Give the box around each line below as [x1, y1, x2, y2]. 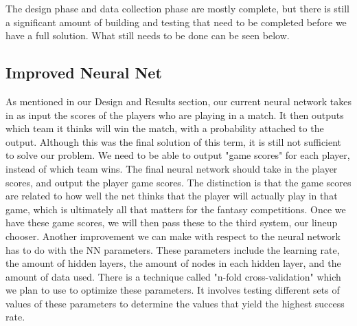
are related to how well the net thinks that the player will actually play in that [5, 188, 338, 203]
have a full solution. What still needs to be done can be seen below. [5, 28, 290, 43]
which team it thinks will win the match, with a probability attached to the [5, 121, 324, 135]
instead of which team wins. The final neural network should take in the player [5, 161, 338, 175]
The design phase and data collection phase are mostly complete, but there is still [5, 1, 350, 15]
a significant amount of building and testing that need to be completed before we [5, 14, 347, 29]
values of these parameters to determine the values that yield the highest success [5, 296, 345, 310]
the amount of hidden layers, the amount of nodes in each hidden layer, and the [5, 256, 341, 270]
